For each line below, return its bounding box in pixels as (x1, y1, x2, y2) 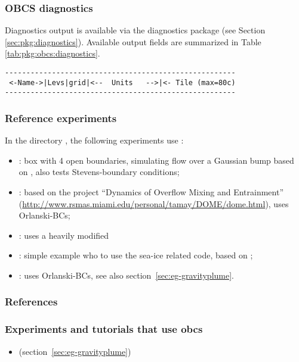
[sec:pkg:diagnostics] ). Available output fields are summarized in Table (5, 35, 261, 48)
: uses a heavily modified (19, 229, 109, 241)
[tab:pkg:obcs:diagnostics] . (5, 47, 100, 60)
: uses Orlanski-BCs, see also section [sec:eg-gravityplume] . (19, 269, 234, 281)
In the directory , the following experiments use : (5, 134, 184, 146)
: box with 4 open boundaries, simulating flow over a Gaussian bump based (19, 154, 294, 166)
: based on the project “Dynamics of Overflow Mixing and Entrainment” (19, 185, 284, 198)
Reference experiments (5, 110, 117, 125)
